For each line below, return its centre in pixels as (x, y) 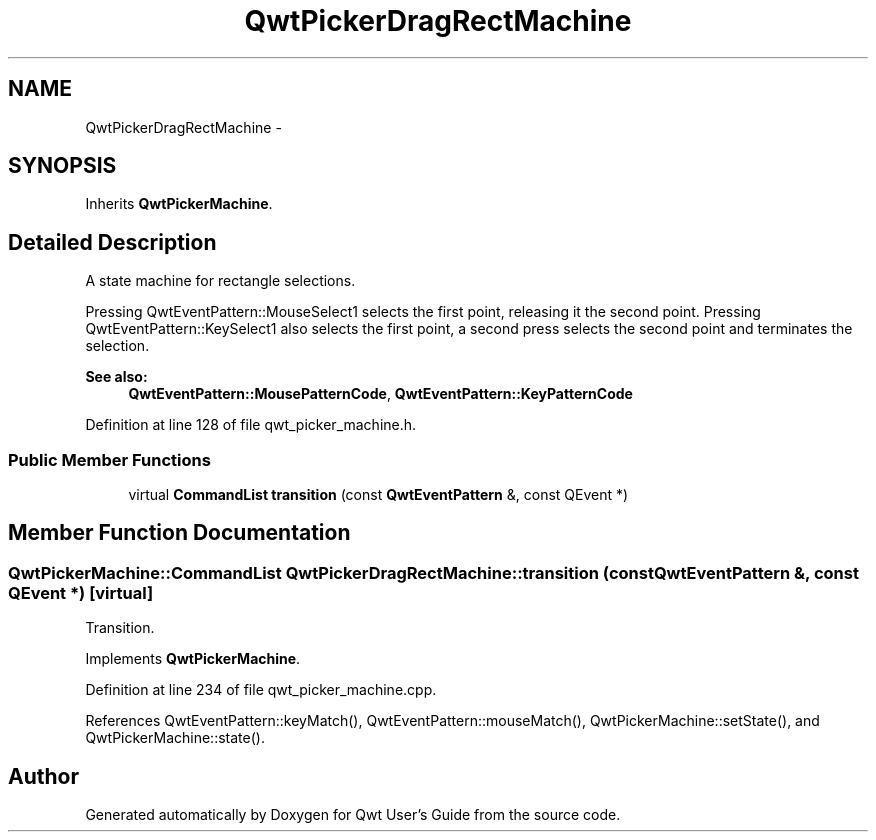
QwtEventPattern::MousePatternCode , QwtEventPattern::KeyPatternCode (380, 394)
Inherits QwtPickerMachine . (179, 204)
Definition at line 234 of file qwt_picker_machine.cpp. (261, 690)
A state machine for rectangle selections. (220, 281)
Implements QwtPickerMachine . (193, 659)
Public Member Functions (109, 459)
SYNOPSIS (62, 166)
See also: (116, 377)
